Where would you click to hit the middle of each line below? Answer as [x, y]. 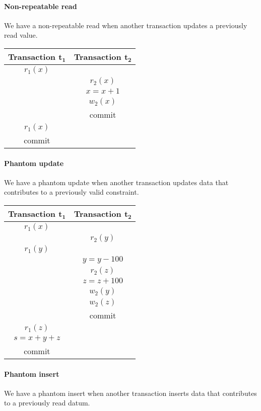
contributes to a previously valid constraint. [72, 192]
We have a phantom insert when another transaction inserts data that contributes [130, 393]
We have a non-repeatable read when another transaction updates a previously [126, 25]
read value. [21, 35]
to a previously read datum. [47, 403]
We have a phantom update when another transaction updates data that [116, 182]
